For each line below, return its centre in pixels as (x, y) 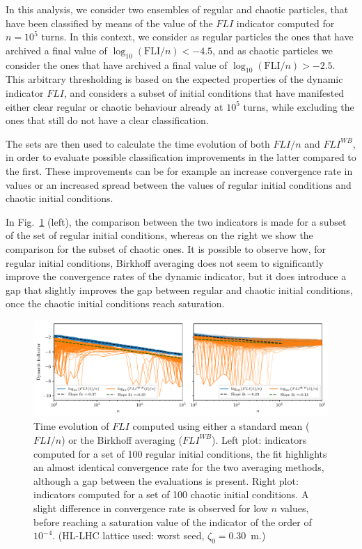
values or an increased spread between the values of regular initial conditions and (179, 184)
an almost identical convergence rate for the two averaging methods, (179, 467)
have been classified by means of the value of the (109, 23)
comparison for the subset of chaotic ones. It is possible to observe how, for (166, 248)
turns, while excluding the (299, 106)
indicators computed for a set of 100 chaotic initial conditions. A (171, 494)
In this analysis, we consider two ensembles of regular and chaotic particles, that (177, 9)
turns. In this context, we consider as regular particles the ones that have (197, 37)
